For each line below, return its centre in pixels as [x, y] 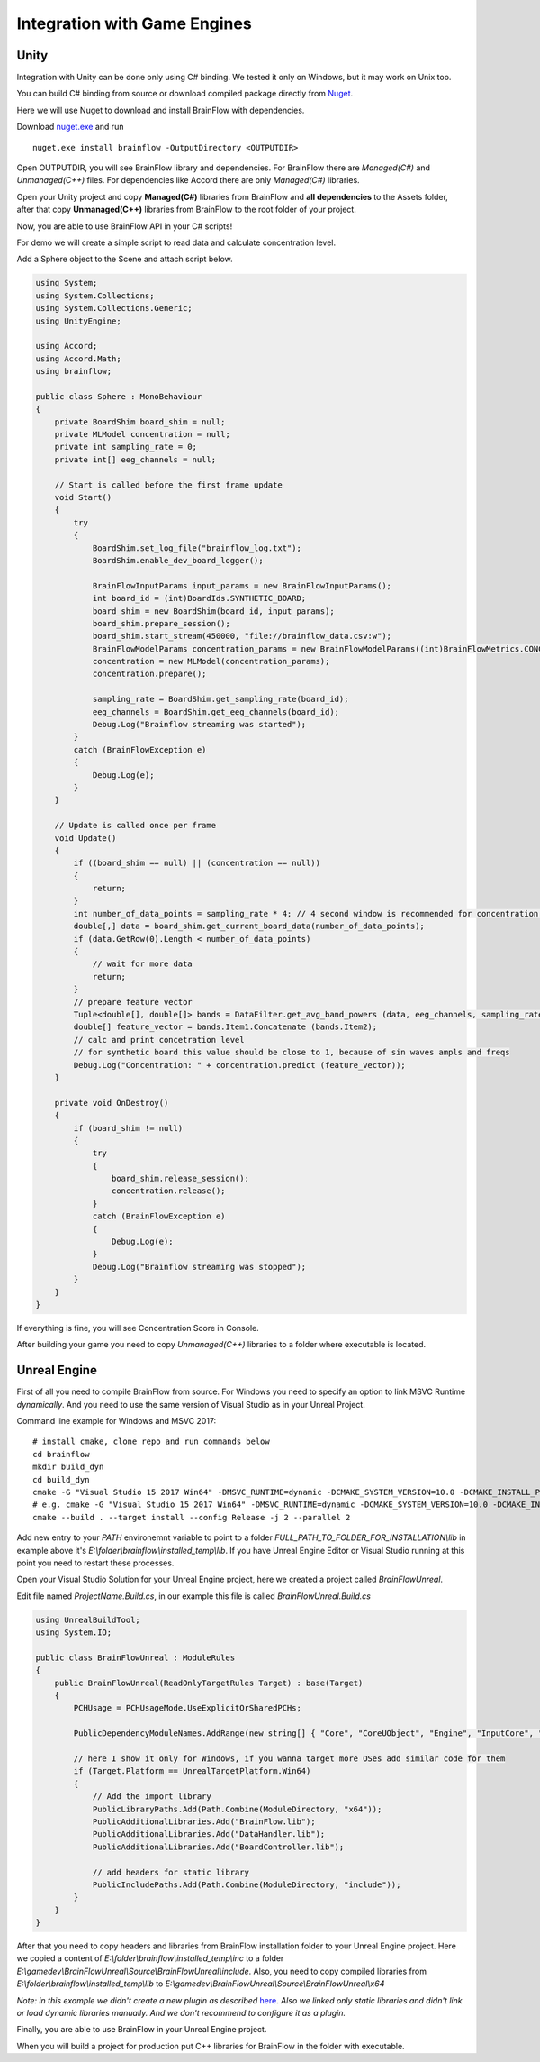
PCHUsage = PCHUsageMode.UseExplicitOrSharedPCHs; [187, 1708]
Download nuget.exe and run [70, 127]
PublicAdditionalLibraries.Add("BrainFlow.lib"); [204, 1821]
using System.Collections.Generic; [114, 308]
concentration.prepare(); [149, 674]
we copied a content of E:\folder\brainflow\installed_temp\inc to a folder [150, 1958]
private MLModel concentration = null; [143, 434]
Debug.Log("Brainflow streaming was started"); [199, 725]
